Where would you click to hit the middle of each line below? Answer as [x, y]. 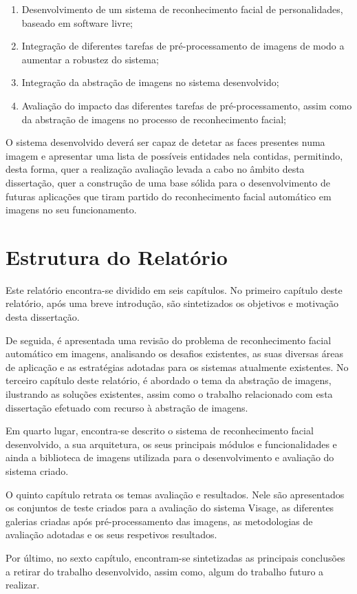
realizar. [23, 585]
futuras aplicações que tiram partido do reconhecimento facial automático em [169, 196]
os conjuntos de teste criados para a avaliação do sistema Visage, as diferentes [170, 508]
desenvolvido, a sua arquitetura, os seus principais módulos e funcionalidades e [171, 444]
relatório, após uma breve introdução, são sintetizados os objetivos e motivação [172, 303]
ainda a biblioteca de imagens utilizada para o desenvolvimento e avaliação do [170, 457]
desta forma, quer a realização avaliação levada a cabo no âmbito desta [155, 169]
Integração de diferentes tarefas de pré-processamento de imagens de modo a [183, 46]
